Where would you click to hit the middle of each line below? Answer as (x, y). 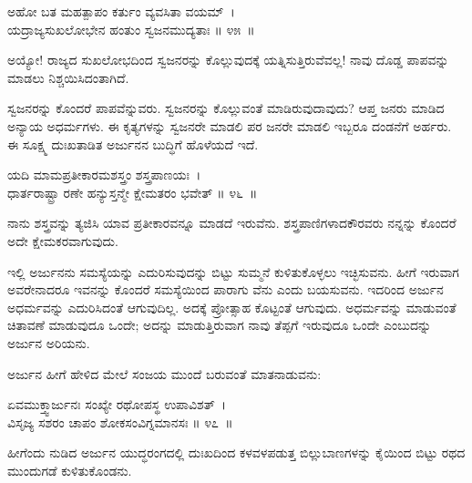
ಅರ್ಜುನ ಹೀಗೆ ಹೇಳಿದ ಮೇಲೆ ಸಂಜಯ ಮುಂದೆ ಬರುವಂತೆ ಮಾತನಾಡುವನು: (164, 373)
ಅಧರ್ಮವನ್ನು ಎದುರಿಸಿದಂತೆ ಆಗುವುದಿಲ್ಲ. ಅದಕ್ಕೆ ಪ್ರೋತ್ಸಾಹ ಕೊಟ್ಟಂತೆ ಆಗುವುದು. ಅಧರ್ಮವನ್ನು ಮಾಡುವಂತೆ (232, 307)
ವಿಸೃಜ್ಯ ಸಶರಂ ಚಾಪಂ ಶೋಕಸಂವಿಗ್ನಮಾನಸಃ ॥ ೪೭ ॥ (120, 421)
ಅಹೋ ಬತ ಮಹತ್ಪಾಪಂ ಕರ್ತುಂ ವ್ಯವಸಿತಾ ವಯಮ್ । (121, 11)
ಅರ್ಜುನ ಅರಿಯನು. (49, 342)
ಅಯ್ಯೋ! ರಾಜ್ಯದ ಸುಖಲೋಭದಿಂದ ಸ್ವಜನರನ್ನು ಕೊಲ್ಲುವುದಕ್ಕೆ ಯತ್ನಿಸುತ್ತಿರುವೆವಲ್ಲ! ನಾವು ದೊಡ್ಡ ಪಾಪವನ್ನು (228, 60)
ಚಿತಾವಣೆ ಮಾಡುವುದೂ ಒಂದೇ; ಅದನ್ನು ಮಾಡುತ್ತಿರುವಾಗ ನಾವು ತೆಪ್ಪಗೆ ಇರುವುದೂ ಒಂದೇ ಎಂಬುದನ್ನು (220, 325)
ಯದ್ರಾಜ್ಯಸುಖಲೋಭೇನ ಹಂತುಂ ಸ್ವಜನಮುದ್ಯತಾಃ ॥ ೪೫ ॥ (131, 29)
